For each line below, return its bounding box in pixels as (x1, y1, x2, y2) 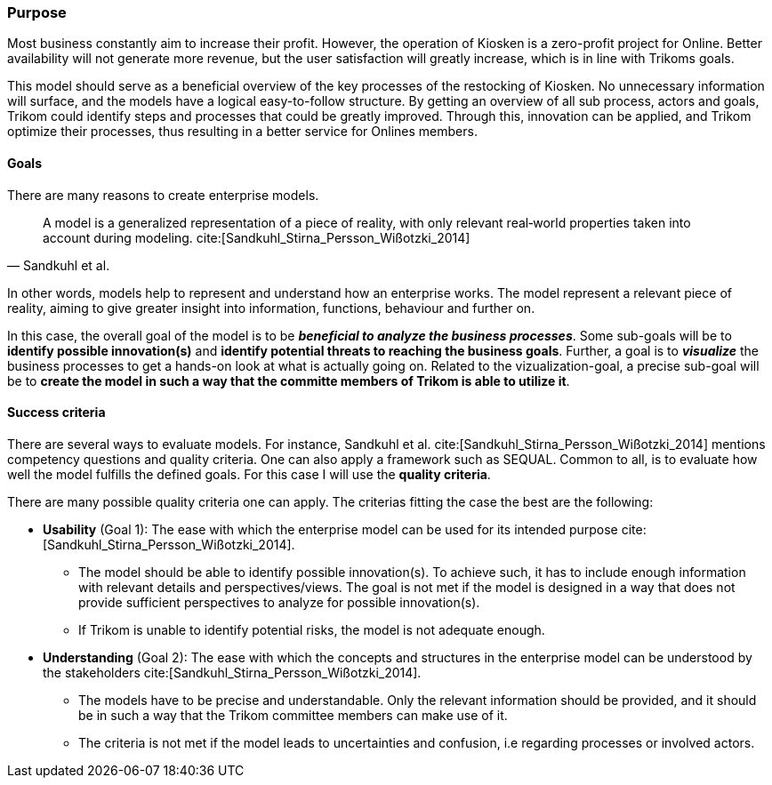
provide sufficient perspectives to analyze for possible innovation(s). (78, 594, 480, 610)
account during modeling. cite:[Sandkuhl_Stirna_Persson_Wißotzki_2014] (43, 229, 470, 245)
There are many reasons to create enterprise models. (7, 187, 319, 203)
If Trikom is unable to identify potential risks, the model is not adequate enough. (78, 621, 545, 637)
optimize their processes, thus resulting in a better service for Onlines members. (7, 124, 478, 140)
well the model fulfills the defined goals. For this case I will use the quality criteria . (7, 466, 491, 482)
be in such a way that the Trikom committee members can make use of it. (78, 707, 508, 723)
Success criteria (7, 405, 106, 421)
